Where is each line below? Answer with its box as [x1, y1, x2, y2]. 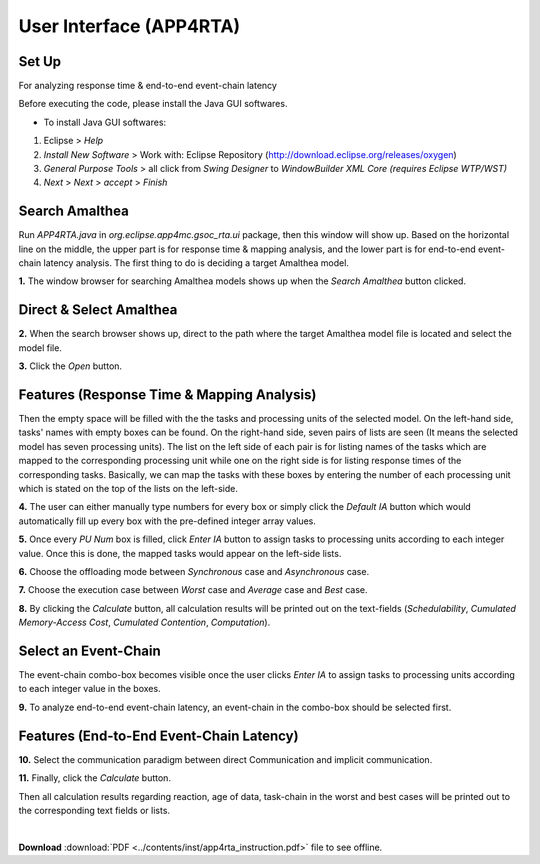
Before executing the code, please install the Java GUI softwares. [18, 98, 288, 110]
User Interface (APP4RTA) [18, 15, 241, 37]
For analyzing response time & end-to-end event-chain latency [18, 80, 277, 92]
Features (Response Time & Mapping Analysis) [18, 386, 317, 403]
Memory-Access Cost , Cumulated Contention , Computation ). [18, 616, 271, 629]
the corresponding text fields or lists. [18, 804, 170, 816]
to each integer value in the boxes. [18, 683, 161, 695]
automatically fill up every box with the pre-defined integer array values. [18, 515, 317, 527]
